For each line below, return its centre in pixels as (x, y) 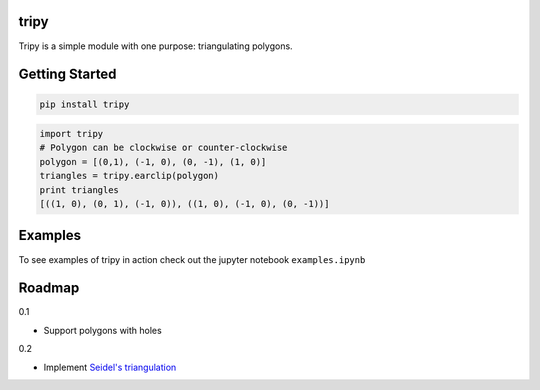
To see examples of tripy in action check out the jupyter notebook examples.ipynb (192, 259)
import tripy (71, 134)
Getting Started (67, 74)
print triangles (79, 189)
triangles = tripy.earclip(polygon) (129, 176)
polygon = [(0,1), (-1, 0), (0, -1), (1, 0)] (153, 161)
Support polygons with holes (102, 330)
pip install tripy (84, 104)
